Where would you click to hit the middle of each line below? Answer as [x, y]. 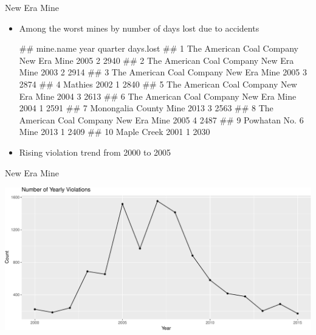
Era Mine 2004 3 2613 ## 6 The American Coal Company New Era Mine [158, 96]
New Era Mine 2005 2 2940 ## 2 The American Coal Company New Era [156, 60]
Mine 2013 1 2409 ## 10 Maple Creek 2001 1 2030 [115, 132]
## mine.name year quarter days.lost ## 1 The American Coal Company [159, 48]
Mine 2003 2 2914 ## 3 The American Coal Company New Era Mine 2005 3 [163, 72]
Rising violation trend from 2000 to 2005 [95, 152]
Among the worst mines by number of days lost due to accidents [139, 28]
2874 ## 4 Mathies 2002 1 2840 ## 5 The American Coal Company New [158, 84]
